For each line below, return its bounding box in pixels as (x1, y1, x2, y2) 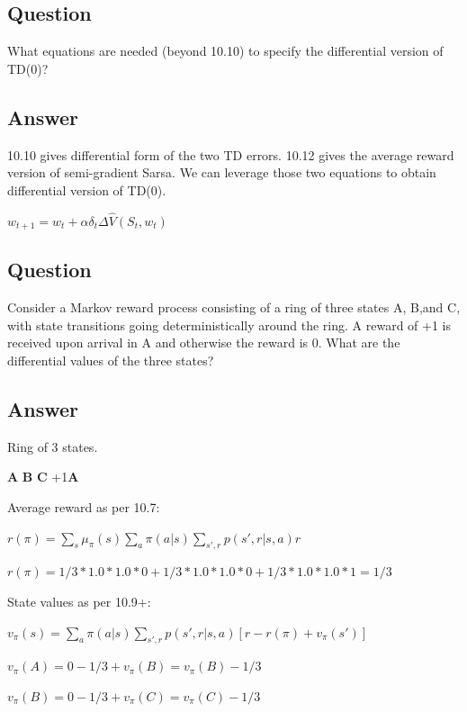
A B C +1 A (7, 467, 79, 486)
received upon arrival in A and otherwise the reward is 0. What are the (7, 333, 400, 352)
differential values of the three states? (7, 351, 214, 370)
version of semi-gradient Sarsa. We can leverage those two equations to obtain (7, 163, 436, 182)
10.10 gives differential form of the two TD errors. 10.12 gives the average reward (7, 145, 454, 164)
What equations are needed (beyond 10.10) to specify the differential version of (7, 41, 444, 60)
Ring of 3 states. (7, 437, 98, 455)
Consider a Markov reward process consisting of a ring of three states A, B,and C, (7, 298, 461, 317)
